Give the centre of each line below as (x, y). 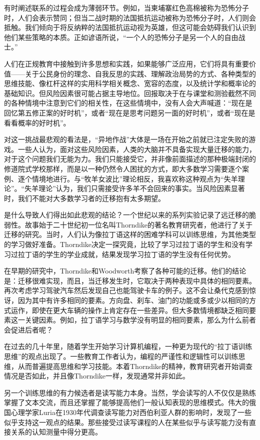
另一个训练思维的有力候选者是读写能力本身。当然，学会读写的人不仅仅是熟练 (130, 392)
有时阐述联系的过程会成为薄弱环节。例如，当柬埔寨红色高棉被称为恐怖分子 (126, 7)
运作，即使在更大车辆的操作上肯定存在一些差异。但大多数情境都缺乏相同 (130, 310)
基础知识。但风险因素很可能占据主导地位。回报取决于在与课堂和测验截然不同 (130, 93)
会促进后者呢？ (28, 329)
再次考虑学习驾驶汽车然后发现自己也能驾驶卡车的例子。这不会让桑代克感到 (126, 290)
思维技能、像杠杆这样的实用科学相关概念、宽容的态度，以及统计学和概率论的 (130, 83)
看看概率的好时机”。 (37, 122)
